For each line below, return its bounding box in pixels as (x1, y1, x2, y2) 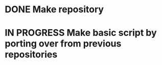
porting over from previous (5, 38, 122, 50)
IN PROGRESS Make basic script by (5, 27, 157, 39)
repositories (5, 49, 58, 60)
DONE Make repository (5, 4, 104, 15)
